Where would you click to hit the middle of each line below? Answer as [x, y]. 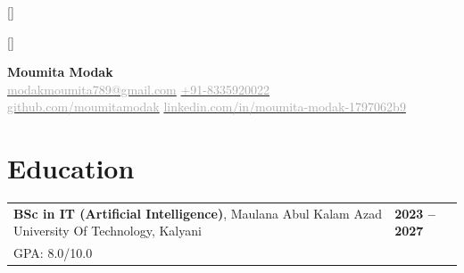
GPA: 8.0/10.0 [53, 253]
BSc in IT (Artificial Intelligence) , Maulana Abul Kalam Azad [198, 213]
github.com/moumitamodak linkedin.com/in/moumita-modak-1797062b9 [207, 107]
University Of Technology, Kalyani [108, 231]
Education [71, 168]
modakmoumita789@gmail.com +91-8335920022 [139, 89]
